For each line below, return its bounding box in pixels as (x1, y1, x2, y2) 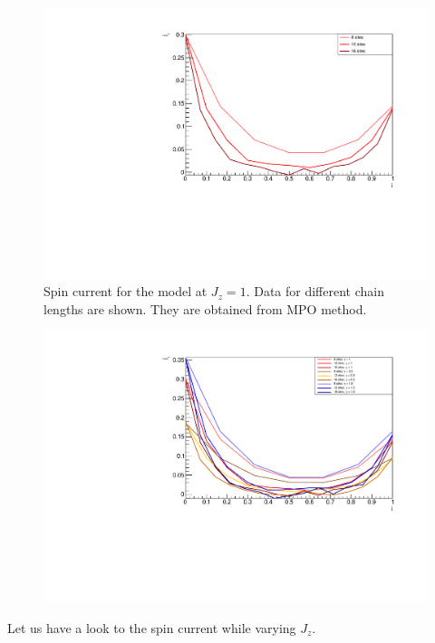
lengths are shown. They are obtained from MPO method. (43, 299, 367, 318)
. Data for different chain (246, 282, 384, 301)
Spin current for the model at (43, 282, 208, 301)
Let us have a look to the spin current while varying (7, 618, 296, 637)
